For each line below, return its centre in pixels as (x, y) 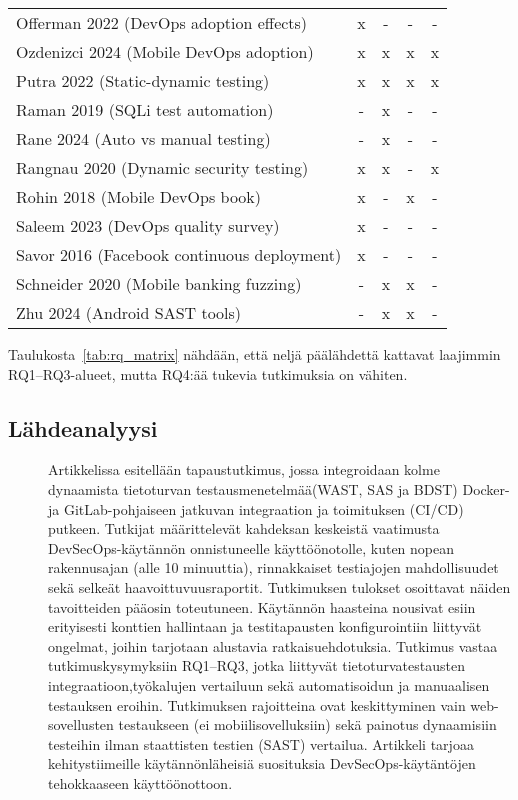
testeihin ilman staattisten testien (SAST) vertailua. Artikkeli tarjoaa (261, 743)
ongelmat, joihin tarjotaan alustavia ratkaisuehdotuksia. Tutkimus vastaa (273, 645)
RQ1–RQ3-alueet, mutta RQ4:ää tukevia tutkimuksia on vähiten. (208, 373)
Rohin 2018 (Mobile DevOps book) (139, 196)
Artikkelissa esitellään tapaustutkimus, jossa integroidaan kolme (244, 469)
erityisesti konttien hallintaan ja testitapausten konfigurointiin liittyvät (265, 626)
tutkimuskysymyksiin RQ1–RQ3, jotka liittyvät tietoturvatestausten (256, 665)
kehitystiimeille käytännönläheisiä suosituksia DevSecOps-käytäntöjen (262, 763)
